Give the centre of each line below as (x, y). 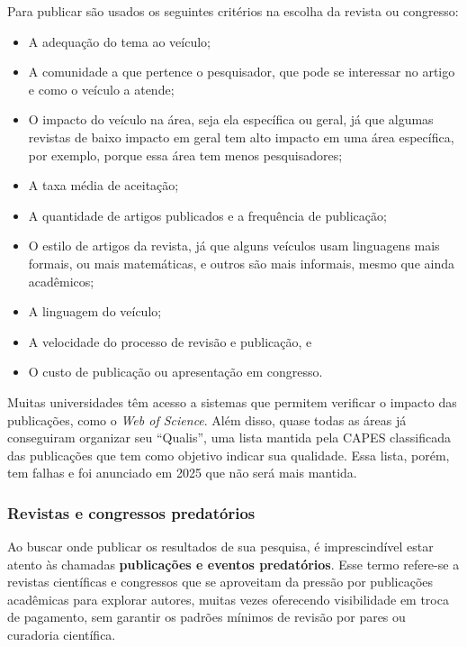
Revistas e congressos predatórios (131, 512)
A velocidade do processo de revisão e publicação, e (170, 341)
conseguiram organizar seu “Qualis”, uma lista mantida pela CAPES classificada (229, 437)
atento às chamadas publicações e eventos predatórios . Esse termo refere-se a (233, 564)
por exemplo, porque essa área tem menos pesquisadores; (185, 155)
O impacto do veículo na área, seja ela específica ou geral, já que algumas (231, 119)
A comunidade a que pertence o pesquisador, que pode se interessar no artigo (242, 72)
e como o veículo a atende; (101, 89)
